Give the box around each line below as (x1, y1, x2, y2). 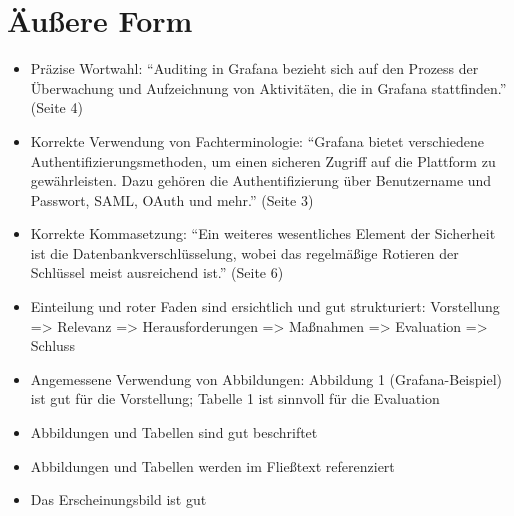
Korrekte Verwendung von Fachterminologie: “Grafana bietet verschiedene (30, 130, 485, 151)
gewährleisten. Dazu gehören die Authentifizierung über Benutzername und (30, 170, 492, 191)
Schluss (30, 335, 75, 356)
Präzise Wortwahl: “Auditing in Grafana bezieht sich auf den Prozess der (30, 58, 479, 79)
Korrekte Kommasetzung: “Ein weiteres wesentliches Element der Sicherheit (30, 223, 496, 244)
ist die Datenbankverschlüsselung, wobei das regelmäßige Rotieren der (30, 242, 459, 263)
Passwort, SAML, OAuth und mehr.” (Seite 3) (30, 189, 314, 210)
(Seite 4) (30, 97, 83, 118)
